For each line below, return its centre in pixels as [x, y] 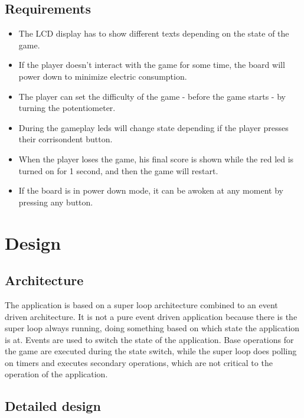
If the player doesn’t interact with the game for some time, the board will [152, 65]
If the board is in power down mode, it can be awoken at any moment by [151, 190]
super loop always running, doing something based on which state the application [152, 328]
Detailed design [53, 406]
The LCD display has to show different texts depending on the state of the [154, 33]
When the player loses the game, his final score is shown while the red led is [156, 159]
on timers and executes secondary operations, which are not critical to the [139, 362]
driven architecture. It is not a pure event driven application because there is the [151, 316]
